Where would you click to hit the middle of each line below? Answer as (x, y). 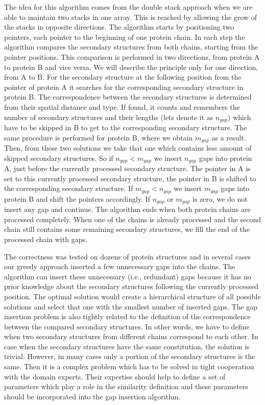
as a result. (229, 137)
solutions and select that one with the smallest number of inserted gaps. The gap (131, 306)
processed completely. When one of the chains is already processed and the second (133, 219)
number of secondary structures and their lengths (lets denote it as (109, 117)
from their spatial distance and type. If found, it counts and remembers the (122, 106)
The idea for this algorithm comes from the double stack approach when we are (128, 7)
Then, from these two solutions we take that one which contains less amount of (128, 148)
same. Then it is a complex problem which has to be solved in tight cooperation (129, 366)
